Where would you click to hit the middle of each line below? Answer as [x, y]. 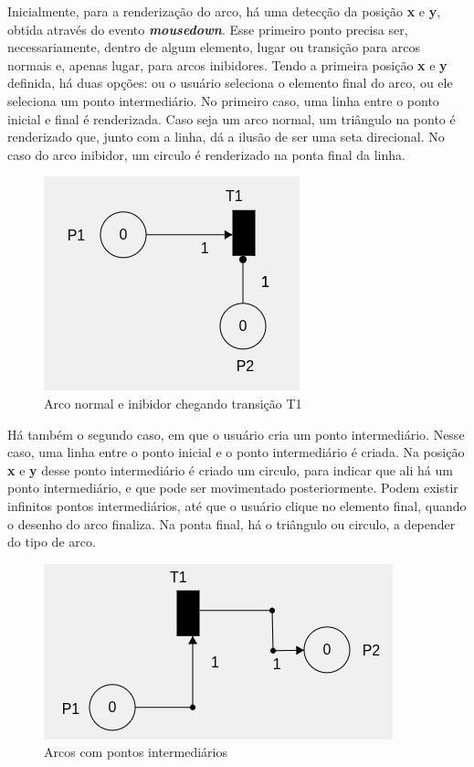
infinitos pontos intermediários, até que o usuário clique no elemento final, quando [237, 505]
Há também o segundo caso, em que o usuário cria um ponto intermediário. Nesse [236, 434]
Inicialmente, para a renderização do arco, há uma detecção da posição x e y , [224, 11]
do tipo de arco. [52, 542]
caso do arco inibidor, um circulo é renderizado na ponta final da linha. [206, 154]
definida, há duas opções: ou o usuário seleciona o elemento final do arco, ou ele [230, 83]
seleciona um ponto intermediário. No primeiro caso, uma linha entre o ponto [223, 100]
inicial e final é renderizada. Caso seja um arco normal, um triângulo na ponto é [232, 118]
